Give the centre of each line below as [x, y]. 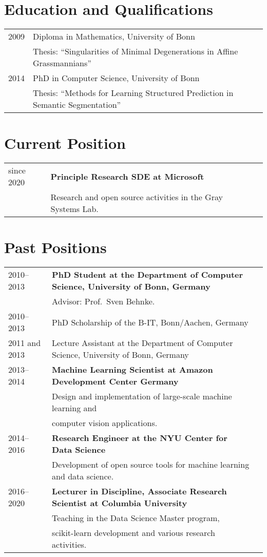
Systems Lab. [74, 209]
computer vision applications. [105, 423]
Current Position [65, 143]
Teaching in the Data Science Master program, [136, 518]
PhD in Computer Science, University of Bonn [116, 78]
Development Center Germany [115, 381]
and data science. [83, 476]
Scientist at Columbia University [120, 503]
